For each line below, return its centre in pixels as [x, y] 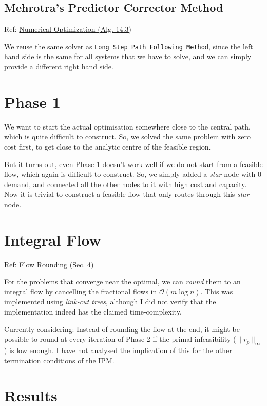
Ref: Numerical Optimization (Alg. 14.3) [68, 29]
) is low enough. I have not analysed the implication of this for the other [118, 350]
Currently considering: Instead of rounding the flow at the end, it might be [122, 329]
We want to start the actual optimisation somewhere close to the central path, [127, 126]
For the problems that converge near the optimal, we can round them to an [122, 281]
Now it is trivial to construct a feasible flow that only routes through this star [127, 194]
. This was [217, 291]
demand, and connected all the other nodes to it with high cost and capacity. [126, 184]
